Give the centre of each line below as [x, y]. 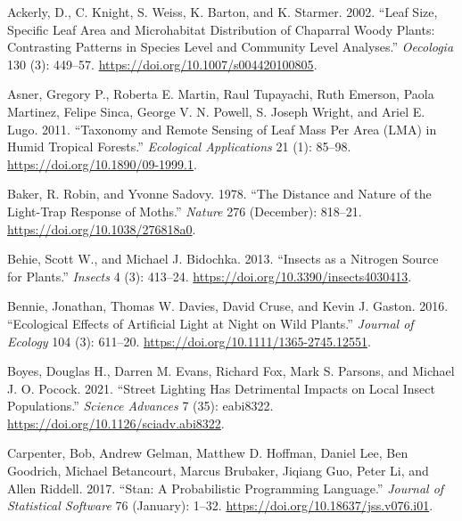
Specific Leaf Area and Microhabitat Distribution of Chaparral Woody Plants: [221, 29]
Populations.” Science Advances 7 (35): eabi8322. [140, 406]
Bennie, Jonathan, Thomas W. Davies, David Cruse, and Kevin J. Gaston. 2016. [228, 306]
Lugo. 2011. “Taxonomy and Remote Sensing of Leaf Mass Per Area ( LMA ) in [222, 129]
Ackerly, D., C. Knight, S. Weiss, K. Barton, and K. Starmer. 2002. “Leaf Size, [223, 12]
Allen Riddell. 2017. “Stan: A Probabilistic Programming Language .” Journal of [226, 488]
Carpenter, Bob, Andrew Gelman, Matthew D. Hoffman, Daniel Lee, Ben [208, 453]
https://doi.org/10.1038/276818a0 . [102, 228]
